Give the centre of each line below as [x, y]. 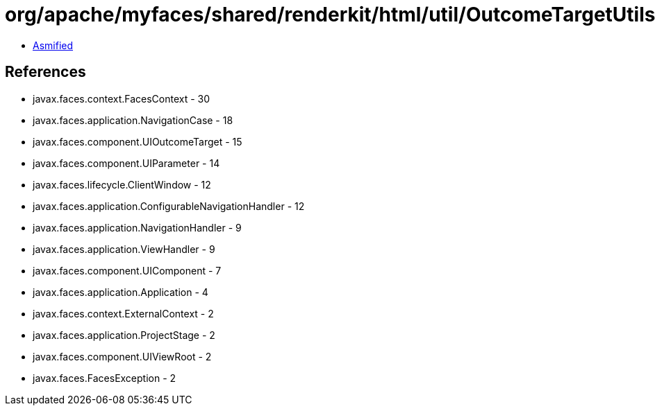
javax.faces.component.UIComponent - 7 [127, 270]
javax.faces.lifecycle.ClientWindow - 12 [122, 184]
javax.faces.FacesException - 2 [105, 378]
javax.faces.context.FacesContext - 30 [122, 98]
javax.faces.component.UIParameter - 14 [126, 163]
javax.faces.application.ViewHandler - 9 [124, 249]
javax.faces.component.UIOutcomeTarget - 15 [138, 141]
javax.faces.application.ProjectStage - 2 [124, 335]
